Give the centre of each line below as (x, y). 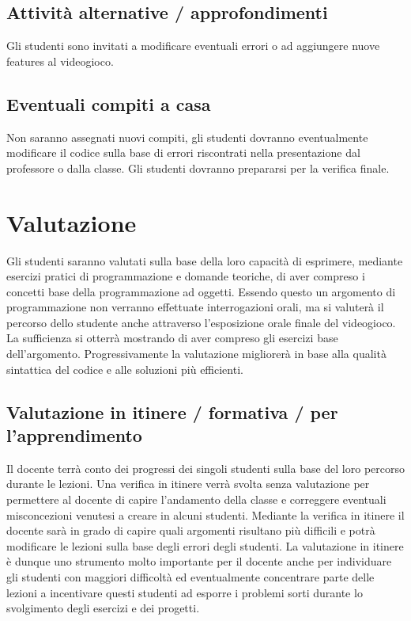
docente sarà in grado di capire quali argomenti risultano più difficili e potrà (191, 530)
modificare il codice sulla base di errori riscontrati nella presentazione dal (183, 152)
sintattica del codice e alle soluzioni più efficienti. (125, 369)
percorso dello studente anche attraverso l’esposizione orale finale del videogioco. (201, 322)
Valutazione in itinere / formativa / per (172, 411)
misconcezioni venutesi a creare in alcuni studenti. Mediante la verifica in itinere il (205, 514)
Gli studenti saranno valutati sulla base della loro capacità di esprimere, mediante (205, 260)
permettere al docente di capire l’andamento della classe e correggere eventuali (196, 499)
